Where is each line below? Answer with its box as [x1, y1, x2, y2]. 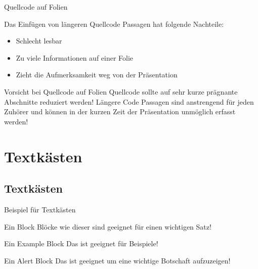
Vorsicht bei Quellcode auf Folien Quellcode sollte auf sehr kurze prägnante [4, 86, 238, 97]
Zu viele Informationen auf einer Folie [16, 52, 134, 63]
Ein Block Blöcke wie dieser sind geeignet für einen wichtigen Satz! [4, 221, 211, 232]
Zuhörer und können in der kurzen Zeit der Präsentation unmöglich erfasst [4, 106, 236, 117]
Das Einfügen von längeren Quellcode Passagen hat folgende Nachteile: [4, 18, 224, 29]
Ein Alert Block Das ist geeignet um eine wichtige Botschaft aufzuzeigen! [4, 255, 231, 265]
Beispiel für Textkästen [4, 204, 76, 214]
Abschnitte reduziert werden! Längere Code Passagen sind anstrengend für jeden [4, 96, 254, 107]
